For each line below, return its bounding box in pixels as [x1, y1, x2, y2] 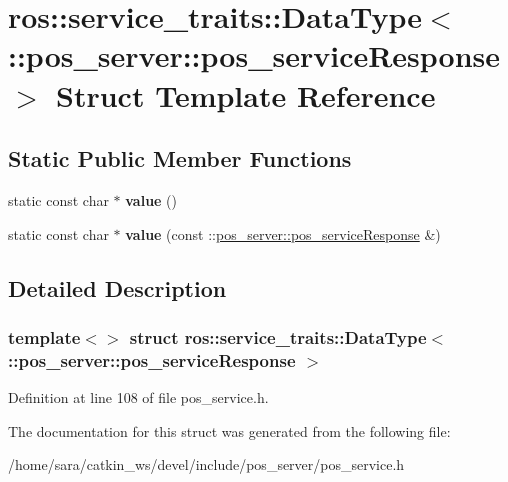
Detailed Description [8, 272, 227, 303]
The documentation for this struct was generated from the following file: [8, 420, 451, 441]
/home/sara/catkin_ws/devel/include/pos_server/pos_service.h [8, 454, 405, 475]
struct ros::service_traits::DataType [129, 324, 427, 349]
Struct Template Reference [56, 74, 436, 115]
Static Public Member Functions [8, 143, 352, 174]
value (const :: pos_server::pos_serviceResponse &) [125, 223, 441, 244]
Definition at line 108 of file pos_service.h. [8, 387, 269, 408]
